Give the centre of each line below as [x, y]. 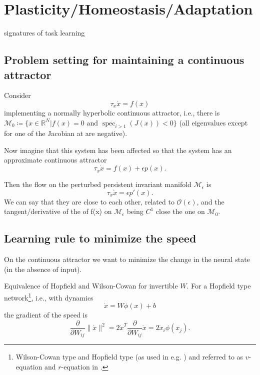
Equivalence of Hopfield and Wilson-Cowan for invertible [91, 286]
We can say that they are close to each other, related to [89, 201]
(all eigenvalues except [213, 122]
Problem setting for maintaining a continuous [124, 60]
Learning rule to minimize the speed [100, 238]
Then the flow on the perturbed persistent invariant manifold [98, 184]
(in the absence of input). [43, 269]
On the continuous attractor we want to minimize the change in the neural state [127, 259]
